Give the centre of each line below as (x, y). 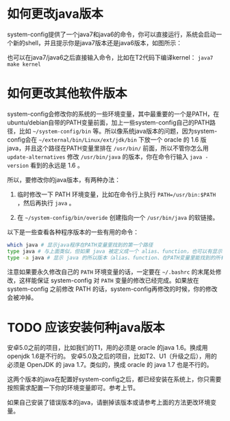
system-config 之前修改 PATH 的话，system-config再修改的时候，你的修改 (112, 289)
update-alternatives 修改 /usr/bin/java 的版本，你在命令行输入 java (105, 156)
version (18, 166)
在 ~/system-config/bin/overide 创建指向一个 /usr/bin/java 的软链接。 (118, 217)
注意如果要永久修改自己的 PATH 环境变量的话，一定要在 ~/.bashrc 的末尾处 (111, 272)
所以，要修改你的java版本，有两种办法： (64, 179)
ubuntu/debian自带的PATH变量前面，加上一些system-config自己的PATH (108, 122)
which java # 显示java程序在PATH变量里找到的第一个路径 (80, 245)
